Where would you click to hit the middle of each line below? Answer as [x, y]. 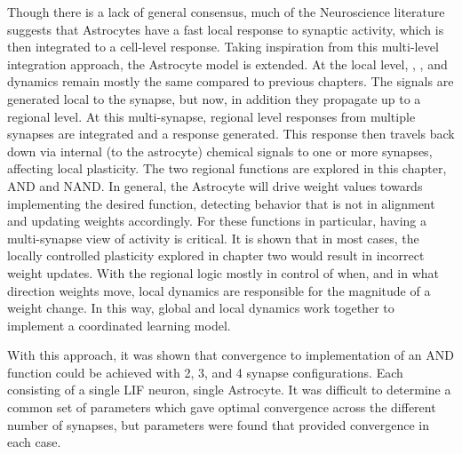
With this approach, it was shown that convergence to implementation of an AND [231, 355]
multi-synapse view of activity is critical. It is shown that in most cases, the [213, 238]
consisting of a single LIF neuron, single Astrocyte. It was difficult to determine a [229, 390]
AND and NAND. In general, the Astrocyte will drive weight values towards [215, 185]
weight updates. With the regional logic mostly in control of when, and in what [223, 272]
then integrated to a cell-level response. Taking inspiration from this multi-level [223, 47]
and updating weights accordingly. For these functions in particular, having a [217, 221]
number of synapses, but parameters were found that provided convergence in [218, 424]
